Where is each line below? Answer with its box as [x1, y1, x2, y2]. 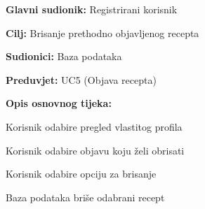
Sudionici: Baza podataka [6, 49, 122, 64]
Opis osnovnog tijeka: [6, 96, 112, 110]
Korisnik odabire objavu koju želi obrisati [6, 143, 185, 157]
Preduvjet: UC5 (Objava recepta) [6, 72, 157, 87]
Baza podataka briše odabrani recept [6, 189, 165, 204]
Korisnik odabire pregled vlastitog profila [6, 119, 183, 134]
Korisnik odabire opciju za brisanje [6, 166, 157, 181]
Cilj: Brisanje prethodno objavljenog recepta [6, 25, 199, 40]
